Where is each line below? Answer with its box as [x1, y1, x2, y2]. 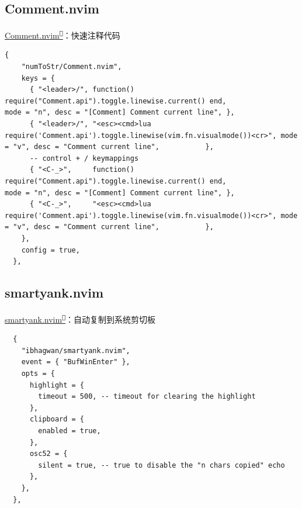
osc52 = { [29, 450, 68, 458]
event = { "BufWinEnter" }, [21, 358, 130, 367]
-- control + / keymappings [29, 154, 139, 163]
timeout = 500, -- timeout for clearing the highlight [38, 392, 256, 401]
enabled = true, [38, 426, 101, 435]
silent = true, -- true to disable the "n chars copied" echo [38, 461, 285, 469]
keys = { [21, 74, 55, 82]
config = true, [21, 246, 80, 254]
